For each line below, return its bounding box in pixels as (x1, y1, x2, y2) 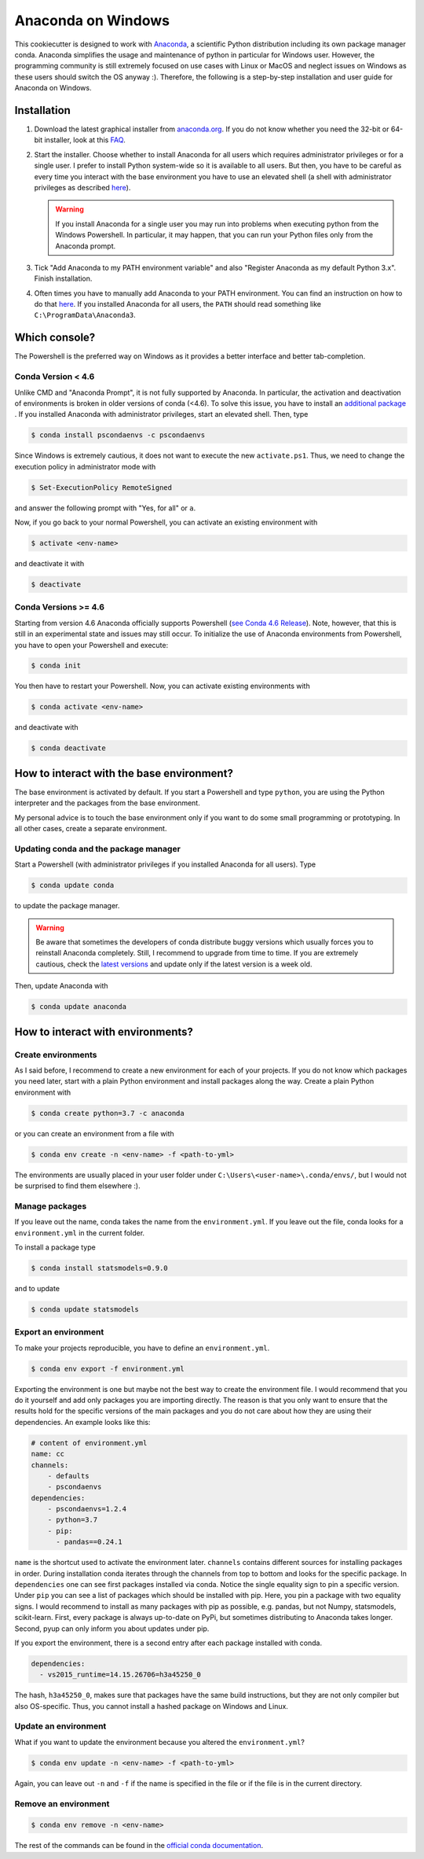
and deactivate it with (14, 559, 85, 568)
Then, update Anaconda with (14, 981, 109, 991)
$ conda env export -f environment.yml (31, 1364, 185, 1373)
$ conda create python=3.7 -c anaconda (31, 1109, 185, 1117)
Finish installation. (34, 274, 93, 283)
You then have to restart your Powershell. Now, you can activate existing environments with (14, 681, 310, 691)
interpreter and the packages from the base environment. (14, 798, 200, 808)
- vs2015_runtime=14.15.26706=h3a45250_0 (39, 1670, 202, 1679)
